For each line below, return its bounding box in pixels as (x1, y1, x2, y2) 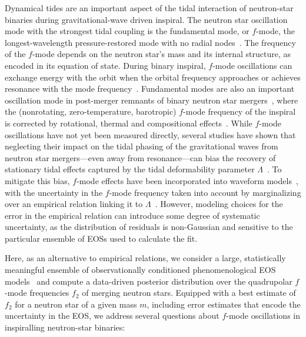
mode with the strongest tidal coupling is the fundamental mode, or (5, 25, 250, 37)
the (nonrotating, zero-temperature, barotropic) (5, 105, 177, 118)
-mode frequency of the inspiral (183, 105, 296, 118)
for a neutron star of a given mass (15, 298, 137, 310)
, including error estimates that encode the (147, 298, 301, 310)
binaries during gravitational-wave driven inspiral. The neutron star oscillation (5, 13, 288, 25)
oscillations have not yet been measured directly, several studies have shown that (5, 128, 296, 141)
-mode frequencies (5, 286, 69, 299)
